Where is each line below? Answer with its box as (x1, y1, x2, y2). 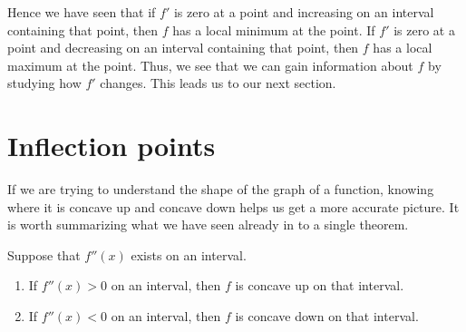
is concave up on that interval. (235, 276, 404, 295)
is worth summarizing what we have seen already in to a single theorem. (7, 215, 409, 234)
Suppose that (7, 245, 81, 264)
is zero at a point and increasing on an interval (173, 3, 434, 21)
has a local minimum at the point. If (172, 20, 375, 39)
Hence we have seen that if (7, 3, 156, 21)
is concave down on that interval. (235, 307, 419, 326)
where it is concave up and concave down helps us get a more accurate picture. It (7, 197, 460, 216)
